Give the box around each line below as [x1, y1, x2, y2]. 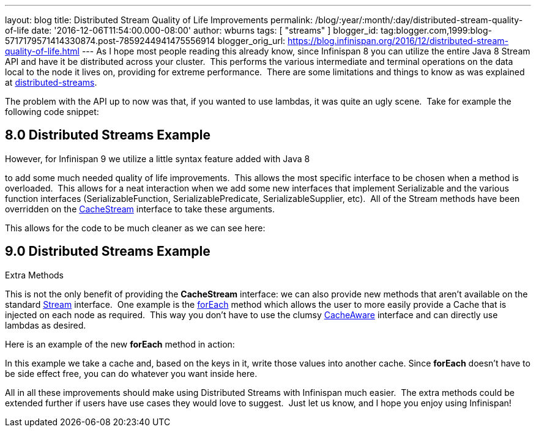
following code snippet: [5, 106, 99, 117]
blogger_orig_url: [217, 35, 286, 46]
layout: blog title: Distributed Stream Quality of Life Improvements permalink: [5, 15, 313, 25]
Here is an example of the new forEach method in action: [5, 338, 235, 349]
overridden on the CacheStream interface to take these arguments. [5, 203, 275, 214]
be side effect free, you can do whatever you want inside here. [5, 368, 258, 379]
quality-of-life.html [5, 46, 80, 56]
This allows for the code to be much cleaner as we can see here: [5, 222, 266, 233]
